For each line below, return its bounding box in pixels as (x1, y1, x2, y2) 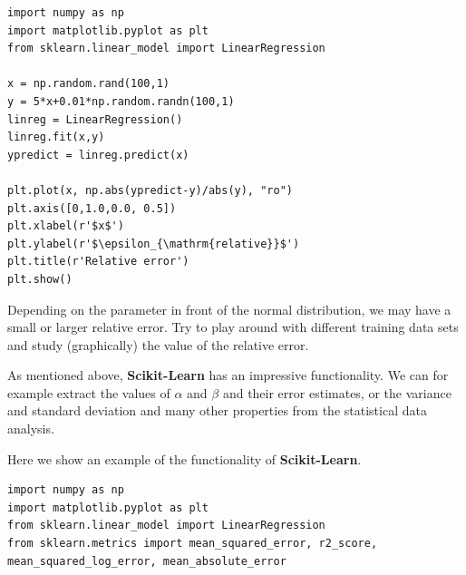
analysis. (7, 419, 54, 438)
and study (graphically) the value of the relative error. (7, 335, 309, 354)
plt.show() (7, 272, 73, 286)
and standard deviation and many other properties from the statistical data (7, 401, 427, 420)
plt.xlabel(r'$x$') (7, 219, 124, 233)
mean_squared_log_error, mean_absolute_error (7, 554, 286, 568)
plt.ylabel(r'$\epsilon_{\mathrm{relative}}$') (7, 237, 300, 250)
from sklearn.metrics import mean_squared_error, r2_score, (7, 537, 378, 551)
